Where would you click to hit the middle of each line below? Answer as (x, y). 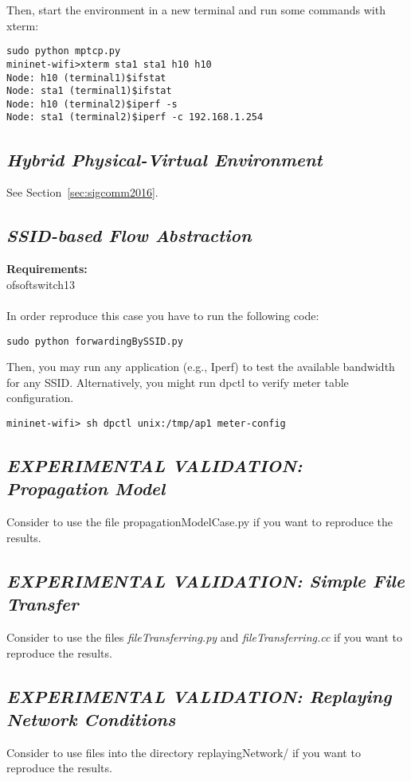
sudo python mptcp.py (64, 51)
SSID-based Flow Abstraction (129, 235)
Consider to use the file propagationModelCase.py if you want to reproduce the (200, 522)
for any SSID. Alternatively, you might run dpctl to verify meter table (178, 382)
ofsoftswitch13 (41, 284)
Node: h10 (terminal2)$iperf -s (92, 104)
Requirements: (47, 269)
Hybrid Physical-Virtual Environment (164, 159)
